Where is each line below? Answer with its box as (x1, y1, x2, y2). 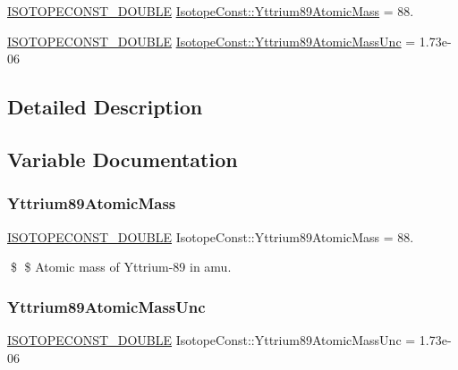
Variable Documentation (7, 145, 238, 172)
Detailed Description (7, 93, 203, 121)
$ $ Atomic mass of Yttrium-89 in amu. (10, 257, 232, 276)
